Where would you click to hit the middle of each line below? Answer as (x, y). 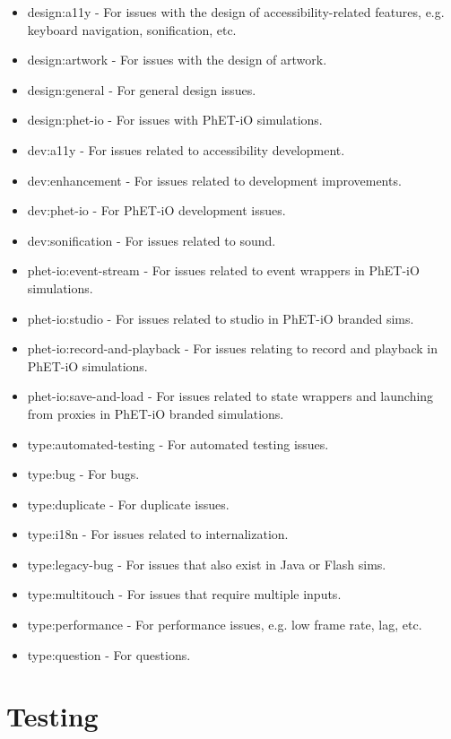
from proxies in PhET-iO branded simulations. (156, 413)
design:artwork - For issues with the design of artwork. (177, 60)
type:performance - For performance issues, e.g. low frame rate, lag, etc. (225, 625)
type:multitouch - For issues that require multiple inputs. (184, 594)
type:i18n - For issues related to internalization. (158, 534)
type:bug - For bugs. (83, 474)
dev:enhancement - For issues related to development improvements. (214, 180)
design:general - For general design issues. (142, 89)
